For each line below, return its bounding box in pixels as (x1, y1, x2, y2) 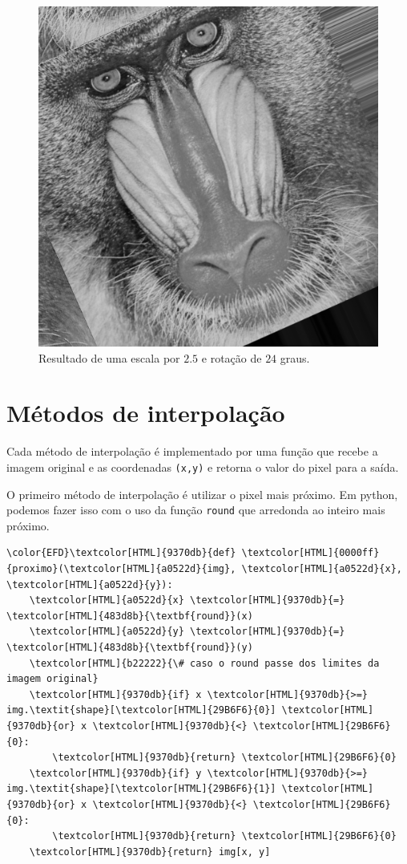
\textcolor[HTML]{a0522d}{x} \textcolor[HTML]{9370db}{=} (29, 594, 345, 606)
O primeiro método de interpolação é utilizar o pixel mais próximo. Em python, (6, 485, 398, 502)
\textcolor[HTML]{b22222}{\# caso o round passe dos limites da (29, 657, 380, 669)
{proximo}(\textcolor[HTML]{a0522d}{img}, (6, 563, 236, 574)
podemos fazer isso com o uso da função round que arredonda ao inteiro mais (6, 501, 385, 518)
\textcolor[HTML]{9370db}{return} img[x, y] (29, 846, 271, 858)
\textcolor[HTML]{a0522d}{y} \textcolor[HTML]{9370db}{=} (29, 626, 345, 638)
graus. (280, 349, 310, 366)
